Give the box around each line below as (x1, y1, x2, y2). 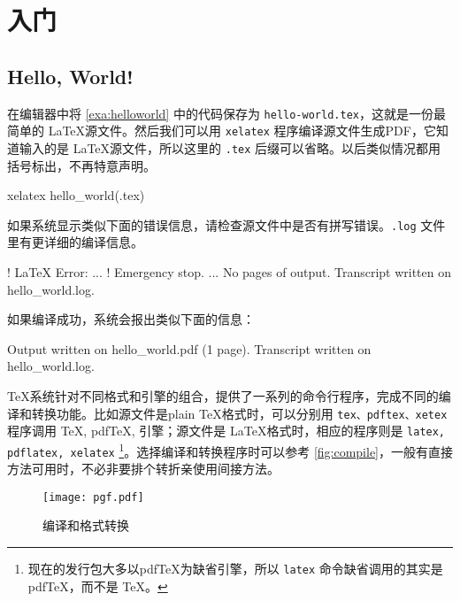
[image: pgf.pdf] (42, 490, 144, 504)
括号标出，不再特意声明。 (7, 156, 156, 174)
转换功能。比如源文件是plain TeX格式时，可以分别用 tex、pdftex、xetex (31, 404, 448, 422)
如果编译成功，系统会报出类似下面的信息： (7, 310, 255, 328)
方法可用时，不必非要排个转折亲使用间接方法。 (7, 459, 280, 478)
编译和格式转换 (42, 516, 129, 535)
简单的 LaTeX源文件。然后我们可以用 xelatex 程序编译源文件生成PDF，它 (7, 121, 436, 140)
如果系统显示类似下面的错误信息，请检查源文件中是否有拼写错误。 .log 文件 (7, 215, 446, 234)
